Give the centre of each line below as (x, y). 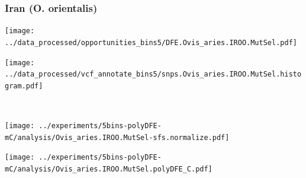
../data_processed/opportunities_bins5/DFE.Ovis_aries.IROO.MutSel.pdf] (151, 42)
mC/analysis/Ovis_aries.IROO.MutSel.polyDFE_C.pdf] (109, 169)
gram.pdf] (24, 86)
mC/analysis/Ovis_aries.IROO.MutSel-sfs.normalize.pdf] (117, 137)
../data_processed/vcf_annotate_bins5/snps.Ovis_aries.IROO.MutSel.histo (153, 74)
